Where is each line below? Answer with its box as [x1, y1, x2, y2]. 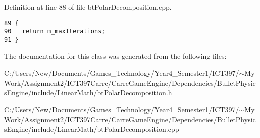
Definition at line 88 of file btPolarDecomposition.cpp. [4, 2, 172, 12]
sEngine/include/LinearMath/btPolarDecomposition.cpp [4, 124, 179, 134]
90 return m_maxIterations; [4, 28, 106, 35]
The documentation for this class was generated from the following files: [4, 50, 227, 61]
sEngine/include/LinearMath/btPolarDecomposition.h [4, 87, 172, 98]
